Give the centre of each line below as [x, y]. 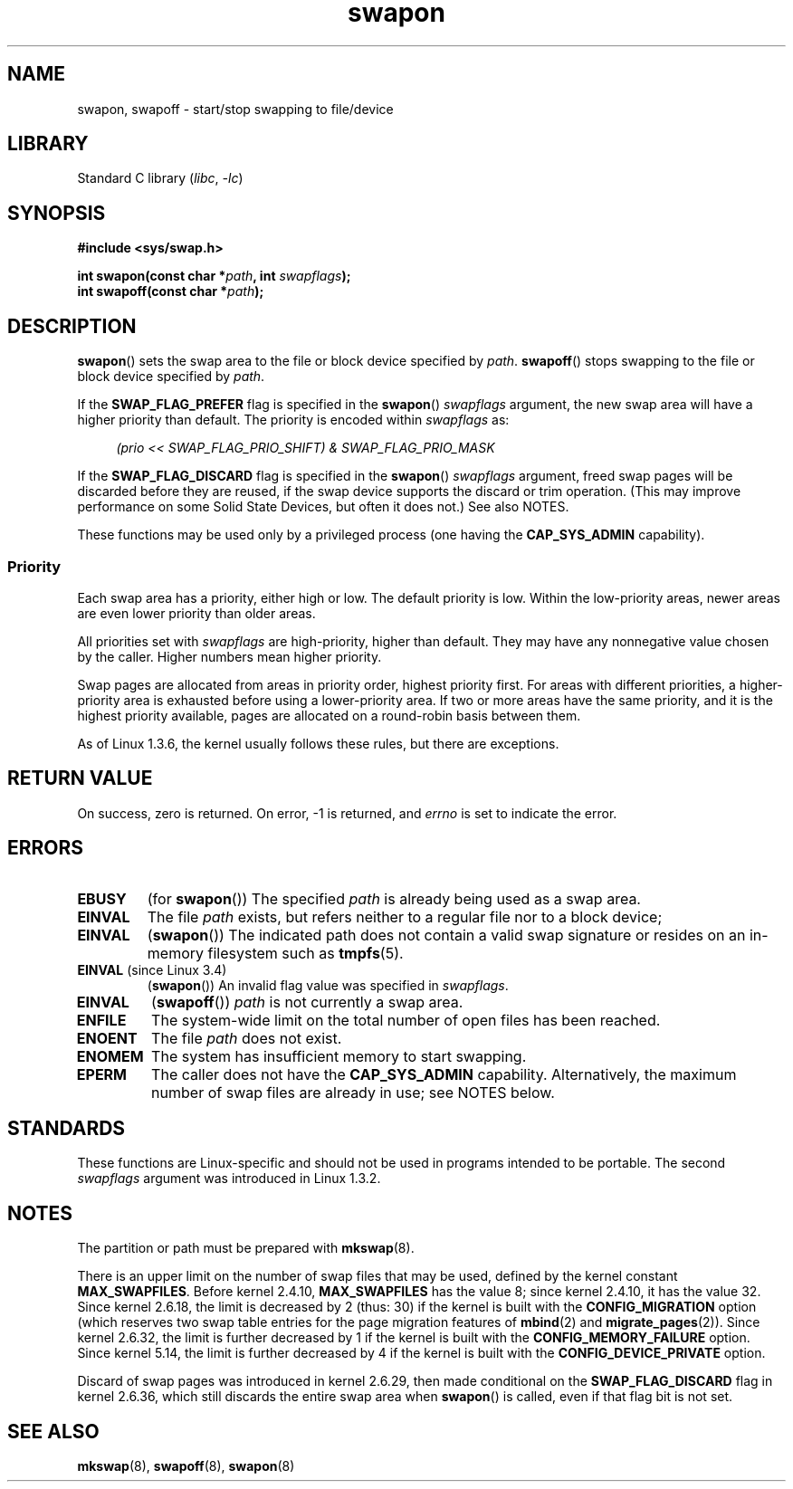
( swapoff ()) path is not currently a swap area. [307, 1002]
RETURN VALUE [80, 778]
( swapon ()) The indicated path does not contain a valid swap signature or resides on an [446, 935]
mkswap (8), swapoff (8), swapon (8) [186, 1466]
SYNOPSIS [57, 213]
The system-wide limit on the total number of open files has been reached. [406, 1020]
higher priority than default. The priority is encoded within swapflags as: [293, 420]
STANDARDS [67, 1128]
